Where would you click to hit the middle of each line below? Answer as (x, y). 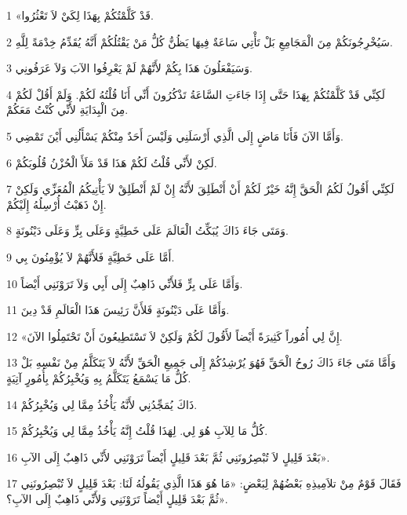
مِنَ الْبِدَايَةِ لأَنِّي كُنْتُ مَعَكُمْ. (67, 110)
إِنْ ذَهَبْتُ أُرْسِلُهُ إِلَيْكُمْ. (56, 204)
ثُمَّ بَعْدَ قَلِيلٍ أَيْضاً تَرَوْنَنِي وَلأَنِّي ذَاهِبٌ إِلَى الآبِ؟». (117, 498)
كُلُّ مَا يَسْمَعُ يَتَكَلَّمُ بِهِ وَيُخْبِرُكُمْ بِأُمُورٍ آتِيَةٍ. (99, 377)
